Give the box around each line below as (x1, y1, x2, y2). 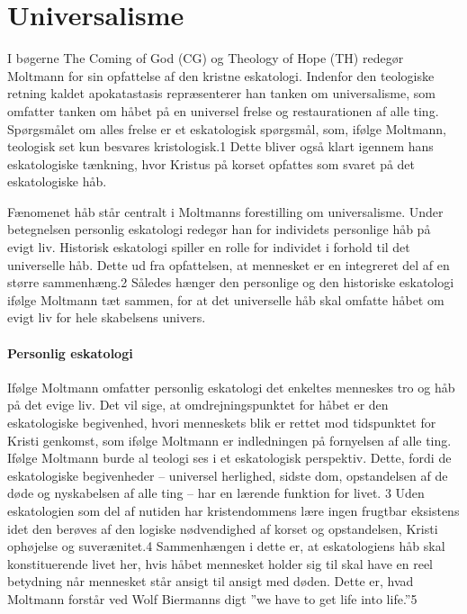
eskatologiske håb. (7, 172, 107, 191)
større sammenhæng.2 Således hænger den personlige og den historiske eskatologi (7, 273, 454, 292)
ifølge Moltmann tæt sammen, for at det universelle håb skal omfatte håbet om (7, 290, 445, 309)
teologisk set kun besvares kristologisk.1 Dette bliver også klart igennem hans (7, 137, 434, 156)
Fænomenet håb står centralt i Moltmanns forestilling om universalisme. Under (7, 202, 444, 221)
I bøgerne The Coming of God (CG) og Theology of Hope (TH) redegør (7, 49, 404, 68)
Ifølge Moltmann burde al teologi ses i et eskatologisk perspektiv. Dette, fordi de (7, 448, 452, 467)
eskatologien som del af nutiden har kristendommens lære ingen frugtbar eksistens (7, 501, 460, 519)
